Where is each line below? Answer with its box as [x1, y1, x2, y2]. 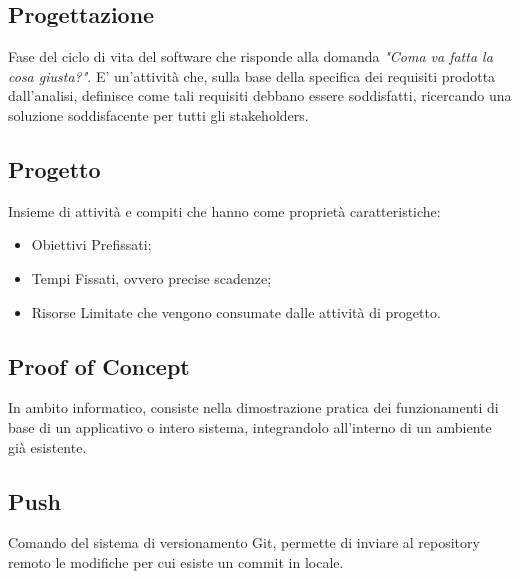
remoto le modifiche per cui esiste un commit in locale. [8, 551, 344, 572]
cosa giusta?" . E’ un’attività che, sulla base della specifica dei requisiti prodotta [8, 65, 496, 86]
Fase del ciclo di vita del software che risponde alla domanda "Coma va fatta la [8, 46, 493, 67]
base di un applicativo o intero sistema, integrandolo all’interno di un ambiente [8, 416, 492, 437]
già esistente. [8, 436, 87, 457]
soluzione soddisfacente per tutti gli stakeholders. [8, 104, 309, 125]
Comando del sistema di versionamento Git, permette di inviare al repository [8, 532, 480, 553]
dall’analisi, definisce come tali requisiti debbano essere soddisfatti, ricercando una [8, 85, 512, 106]
